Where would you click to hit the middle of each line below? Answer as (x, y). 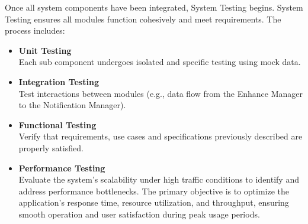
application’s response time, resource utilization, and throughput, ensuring (154, 202)
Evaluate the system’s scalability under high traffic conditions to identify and (159, 179)
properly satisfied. (51, 147)
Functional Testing (57, 124)
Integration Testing (59, 81)
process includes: (35, 30)
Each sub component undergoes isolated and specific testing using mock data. (160, 62)
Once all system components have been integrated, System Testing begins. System (154, 7)
